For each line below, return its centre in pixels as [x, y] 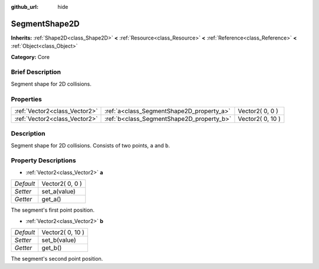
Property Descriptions [43, 160]
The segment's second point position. [57, 259]
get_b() [52, 248]
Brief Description [36, 72]
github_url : [25, 7]
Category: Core [30, 57]
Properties [27, 99]
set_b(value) [59, 240]
